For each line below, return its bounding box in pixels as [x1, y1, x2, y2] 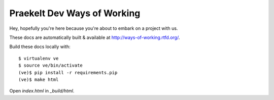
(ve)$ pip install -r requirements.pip [18, 70, 118, 75]
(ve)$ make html [18, 76, 59, 82]
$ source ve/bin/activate [18, 63, 83, 68]
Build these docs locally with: [9, 43, 71, 50]
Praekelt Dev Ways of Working [9, 8, 141, 19]
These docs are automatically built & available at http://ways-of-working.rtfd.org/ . [9, 34, 180, 40]
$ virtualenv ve [18, 56, 59, 61]
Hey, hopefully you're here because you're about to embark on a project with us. [9, 25, 178, 31]
